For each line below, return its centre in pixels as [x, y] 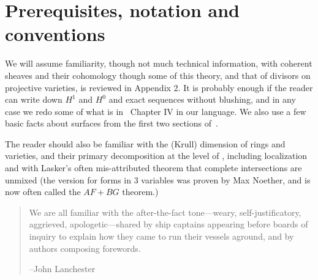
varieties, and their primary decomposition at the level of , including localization [156, 156]
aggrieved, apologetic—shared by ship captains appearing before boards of [168, 224]
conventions [55, 34]
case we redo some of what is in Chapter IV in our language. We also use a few [156, 111]
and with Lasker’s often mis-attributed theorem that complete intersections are [153, 168]
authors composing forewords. [85, 248]
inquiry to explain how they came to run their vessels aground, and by [161, 236]
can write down [34, 99]
